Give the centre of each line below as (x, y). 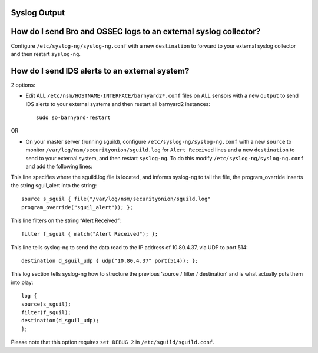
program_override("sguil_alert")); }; (77, 207)
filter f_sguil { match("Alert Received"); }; (90, 234)
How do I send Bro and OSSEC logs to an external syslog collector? (136, 32)
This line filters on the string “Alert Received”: (66, 220)
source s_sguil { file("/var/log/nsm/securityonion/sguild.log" (116, 199)
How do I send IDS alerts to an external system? (100, 71)
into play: (22, 282)
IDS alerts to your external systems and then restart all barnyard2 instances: (118, 104)
